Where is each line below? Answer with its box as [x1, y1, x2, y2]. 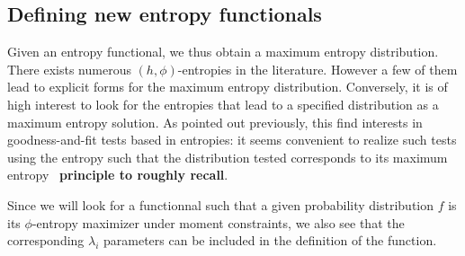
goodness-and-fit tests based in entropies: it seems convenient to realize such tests [7, 130, 457, 149]
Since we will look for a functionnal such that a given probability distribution [7, 195, 434, 214]
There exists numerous [7, 59, 131, 78]
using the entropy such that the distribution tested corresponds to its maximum [7, 147, 448, 166]
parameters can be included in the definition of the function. [103, 231, 437, 250]
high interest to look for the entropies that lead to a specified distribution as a [7, 94, 439, 113]
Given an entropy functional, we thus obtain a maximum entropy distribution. [7, 42, 439, 61]
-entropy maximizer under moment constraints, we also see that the [31, 213, 405, 232]
